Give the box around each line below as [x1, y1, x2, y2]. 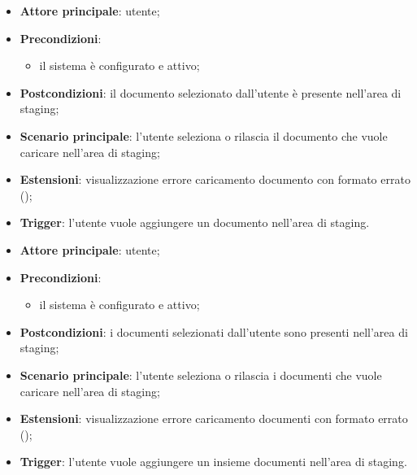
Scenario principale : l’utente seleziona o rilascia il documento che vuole [20, 127, 388, 144]
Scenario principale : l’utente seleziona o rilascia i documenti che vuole [20, 366, 382, 383]
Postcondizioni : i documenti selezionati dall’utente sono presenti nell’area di [20, 323, 408, 340]
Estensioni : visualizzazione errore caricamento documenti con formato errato [20, 410, 408, 427]
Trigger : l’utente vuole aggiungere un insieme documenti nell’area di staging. [20, 453, 407, 470]
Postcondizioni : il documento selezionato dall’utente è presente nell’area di [20, 84, 402, 101]
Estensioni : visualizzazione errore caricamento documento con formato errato [20, 171, 410, 188]
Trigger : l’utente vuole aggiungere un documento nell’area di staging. [20, 214, 370, 231]
